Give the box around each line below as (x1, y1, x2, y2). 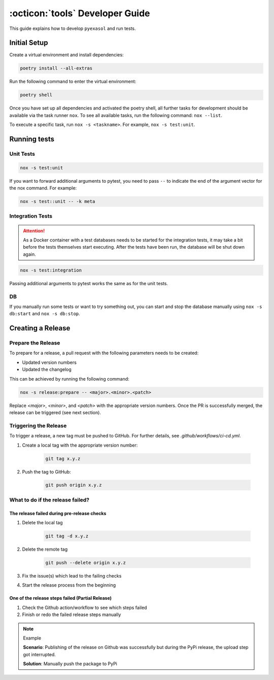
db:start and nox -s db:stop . (9, 311, 81, 317)
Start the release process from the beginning (22, 582, 116, 588)
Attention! (23, 227, 45, 233)
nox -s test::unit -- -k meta (20, 198, 95, 205)
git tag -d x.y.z (45, 533, 89, 539)
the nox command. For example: (9, 185, 77, 191)
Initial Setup (9, 39, 48, 47)
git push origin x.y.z (45, 482, 102, 488)
